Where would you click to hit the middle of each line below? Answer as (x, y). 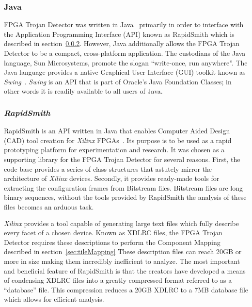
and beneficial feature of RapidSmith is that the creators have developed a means (125, 270)
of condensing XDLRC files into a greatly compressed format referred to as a (118, 280)
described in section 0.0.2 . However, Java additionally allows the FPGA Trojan (122, 43)
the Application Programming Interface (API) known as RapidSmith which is (119, 34)
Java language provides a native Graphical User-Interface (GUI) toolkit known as (125, 72)
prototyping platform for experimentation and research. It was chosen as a (114, 150)
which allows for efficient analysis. (54, 299)
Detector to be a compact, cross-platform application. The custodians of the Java (125, 53)
